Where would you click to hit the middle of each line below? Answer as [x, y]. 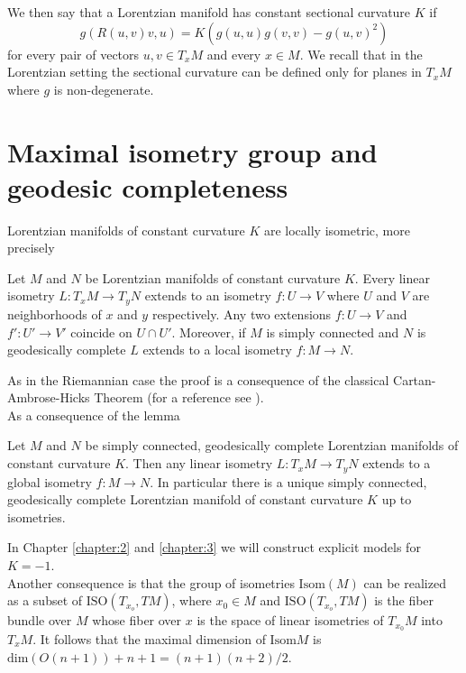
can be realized [405, 582]
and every [234, 54]
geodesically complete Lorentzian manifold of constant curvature [185, 499]
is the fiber [404, 600]
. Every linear [392, 277]
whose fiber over [137, 620]
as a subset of [45, 600]
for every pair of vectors [73, 54]
